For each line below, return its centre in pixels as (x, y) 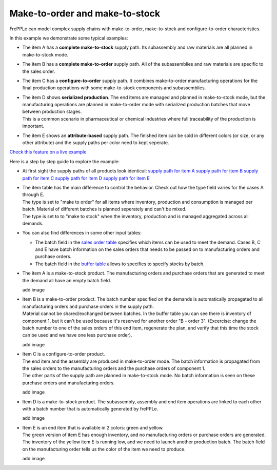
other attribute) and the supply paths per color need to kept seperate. (96, 143)
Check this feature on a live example (48, 152)
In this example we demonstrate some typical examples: (69, 38)
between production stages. (52, 112)
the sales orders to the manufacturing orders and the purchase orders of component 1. (114, 368)
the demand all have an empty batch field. (67, 280)
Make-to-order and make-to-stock (85, 13)
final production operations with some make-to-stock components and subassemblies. (114, 88)
